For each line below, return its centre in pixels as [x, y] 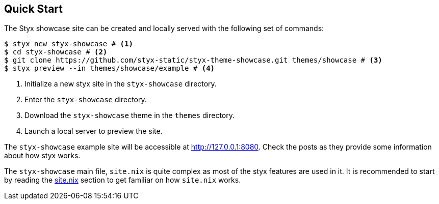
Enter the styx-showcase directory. [86, 100]
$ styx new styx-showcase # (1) [69, 44]
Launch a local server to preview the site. [94, 131]
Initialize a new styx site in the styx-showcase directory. [121, 84]
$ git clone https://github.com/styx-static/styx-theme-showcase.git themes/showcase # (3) [193, 60]
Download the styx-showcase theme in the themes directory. [130, 115]
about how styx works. [42, 156]
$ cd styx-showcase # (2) [56, 52]
